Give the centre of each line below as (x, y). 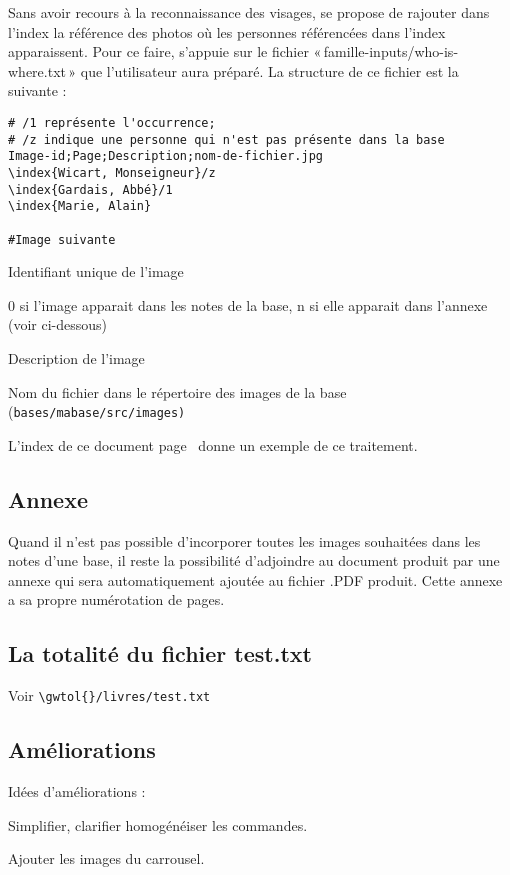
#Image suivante (62, 239)
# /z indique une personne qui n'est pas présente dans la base (226, 139)
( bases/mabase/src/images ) (97, 411)
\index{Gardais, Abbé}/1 (90, 189)
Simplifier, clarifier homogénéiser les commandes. (158, 824)
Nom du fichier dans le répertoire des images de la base (177, 391)
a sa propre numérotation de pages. (116, 599)
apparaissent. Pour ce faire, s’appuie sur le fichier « (165, 51)
